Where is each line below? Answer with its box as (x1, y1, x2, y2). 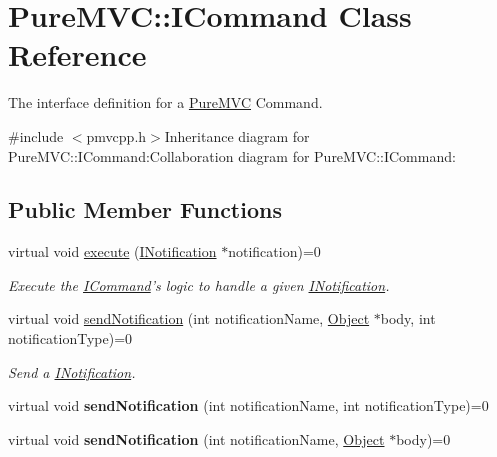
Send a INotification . (8, 361, 136, 382)
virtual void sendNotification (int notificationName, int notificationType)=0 (8, 395, 489, 416)
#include (8, 125, 64, 146)
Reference (8, 34, 147, 75)
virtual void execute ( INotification (8, 241, 217, 262)
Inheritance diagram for (164, 125, 310, 146)
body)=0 (396, 428, 451, 449)
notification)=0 (228, 241, 321, 262)
